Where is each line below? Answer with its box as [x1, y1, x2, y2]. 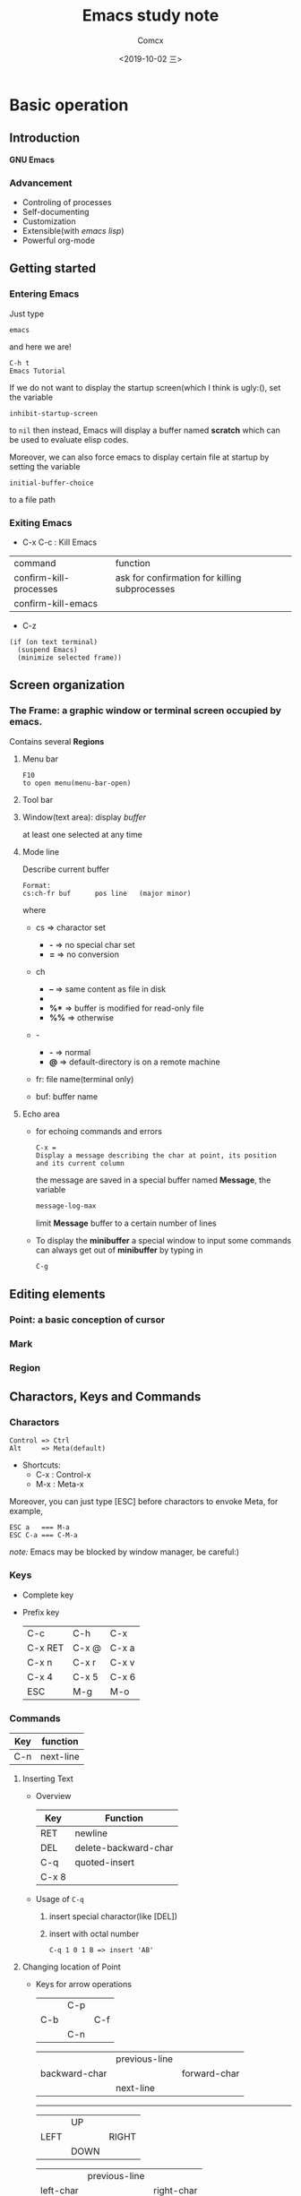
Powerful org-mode [21, 235, 96, 246]
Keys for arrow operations [35, 1978, 133, 1989]
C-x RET [26, 1641, 64, 1654]
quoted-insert [74, 1856, 135, 1868]
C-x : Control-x [35, 1469, 91, 1480]
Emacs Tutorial [9, 366, 66, 375]
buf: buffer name [35, 1090, 99, 1102]
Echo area [21, 1108, 60, 1119]
